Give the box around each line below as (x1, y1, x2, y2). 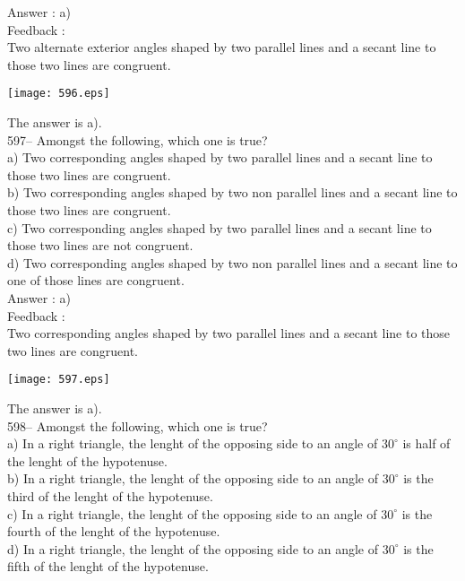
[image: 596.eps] (7, 87, 110, 100)
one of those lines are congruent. (7, 271, 185, 290)
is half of (402, 434, 451, 453)
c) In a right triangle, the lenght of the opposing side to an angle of (7, 504, 377, 523)
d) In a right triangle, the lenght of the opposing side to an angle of (7, 539, 379, 558)
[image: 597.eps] (7, 373, 110, 386)
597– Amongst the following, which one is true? (7, 130, 268, 149)
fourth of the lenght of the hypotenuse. (7, 522, 220, 541)
